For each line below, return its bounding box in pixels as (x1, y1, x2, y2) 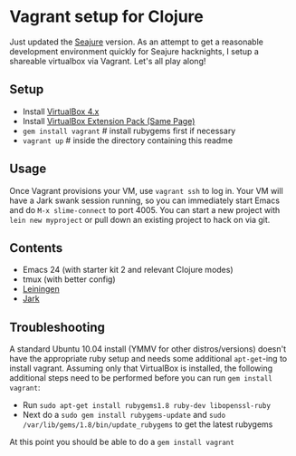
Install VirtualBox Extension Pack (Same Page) (22, 115, 196, 126)
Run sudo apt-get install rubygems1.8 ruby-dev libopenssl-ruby (22, 400, 272, 411)
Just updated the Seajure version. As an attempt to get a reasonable (9, 36, 264, 47)
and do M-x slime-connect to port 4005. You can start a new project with (9, 204, 281, 215)
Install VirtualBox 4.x (22, 106, 100, 117)
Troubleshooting (9, 319, 106, 335)
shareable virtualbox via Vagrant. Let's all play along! (9, 55, 206, 66)
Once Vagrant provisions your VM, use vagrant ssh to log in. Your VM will (9, 185, 283, 196)
